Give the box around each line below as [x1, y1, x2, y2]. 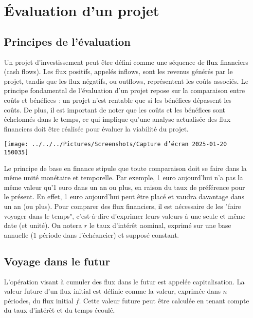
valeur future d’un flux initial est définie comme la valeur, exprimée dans [4, 286, 221, 296]
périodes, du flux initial [4, 295, 73, 305]
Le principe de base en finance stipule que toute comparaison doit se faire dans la [4, 163, 247, 173]
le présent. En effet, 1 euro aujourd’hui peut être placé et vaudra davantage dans [4, 191, 245, 202]
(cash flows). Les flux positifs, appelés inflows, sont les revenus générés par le [4, 66, 233, 76]
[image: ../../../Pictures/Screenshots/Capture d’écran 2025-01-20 [4, 141, 227, 148]
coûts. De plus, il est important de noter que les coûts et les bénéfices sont [4, 104, 226, 114]
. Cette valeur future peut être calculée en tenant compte [79, 295, 249, 305]
